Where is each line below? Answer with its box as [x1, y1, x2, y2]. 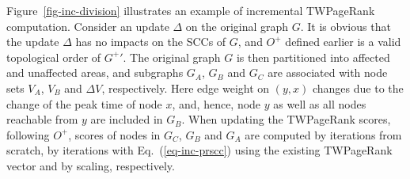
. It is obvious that [300, 17, 391, 34]
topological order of [6, 48, 101, 65]
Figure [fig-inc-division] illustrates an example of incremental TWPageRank [6, 2, 375, 18]
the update [6, 33, 59, 50]
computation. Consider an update [6, 17, 169, 34]
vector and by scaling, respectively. [6, 157, 175, 173]
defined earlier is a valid [285, 33, 401, 50]
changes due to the [312, 79, 404, 96]
